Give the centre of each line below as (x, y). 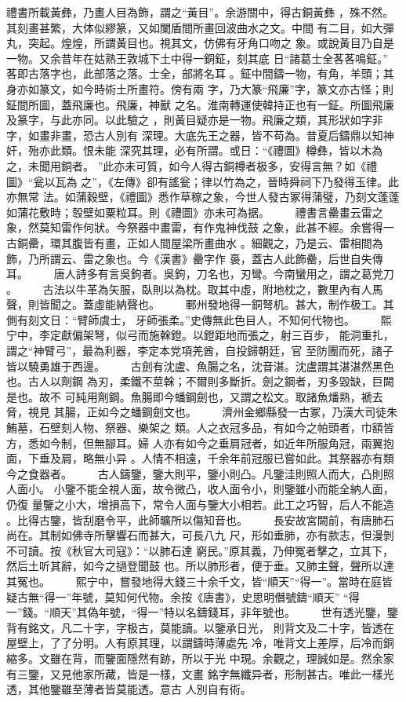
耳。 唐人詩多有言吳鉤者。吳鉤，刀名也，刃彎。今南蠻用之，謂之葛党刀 (200, 274)
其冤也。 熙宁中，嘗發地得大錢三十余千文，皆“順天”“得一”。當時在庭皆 (200, 581)
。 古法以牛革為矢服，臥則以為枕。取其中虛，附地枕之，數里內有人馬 (195, 289)
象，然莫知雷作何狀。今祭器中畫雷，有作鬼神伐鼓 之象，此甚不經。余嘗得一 (200, 227)
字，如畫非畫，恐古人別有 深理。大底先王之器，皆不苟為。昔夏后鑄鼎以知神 (200, 135)
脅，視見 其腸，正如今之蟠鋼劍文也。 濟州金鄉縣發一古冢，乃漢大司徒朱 (202, 412)
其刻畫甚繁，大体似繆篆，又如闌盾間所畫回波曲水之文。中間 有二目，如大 (195, 27)
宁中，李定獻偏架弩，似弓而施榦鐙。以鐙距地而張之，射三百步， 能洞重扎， (200, 335)
